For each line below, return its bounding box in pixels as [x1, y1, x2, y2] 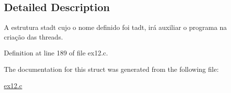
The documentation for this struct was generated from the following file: [4, 64, 219, 74]
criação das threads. [4, 31, 63, 41]
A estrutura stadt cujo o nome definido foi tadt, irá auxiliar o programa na [4, 22, 227, 32]
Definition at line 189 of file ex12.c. [4, 48, 108, 58]
